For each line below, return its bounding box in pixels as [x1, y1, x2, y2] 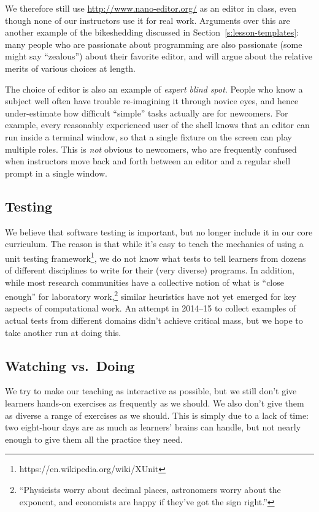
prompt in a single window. [5, 166, 107, 179]
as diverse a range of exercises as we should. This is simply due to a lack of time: [5, 408, 309, 421]
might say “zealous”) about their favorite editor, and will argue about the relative [5, 50, 312, 63]
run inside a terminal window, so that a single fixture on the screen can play [5, 130, 292, 143]
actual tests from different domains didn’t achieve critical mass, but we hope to [5, 313, 303, 326]
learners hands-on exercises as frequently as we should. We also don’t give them [5, 396, 304, 409]
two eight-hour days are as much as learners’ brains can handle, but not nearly [5, 421, 301, 434]
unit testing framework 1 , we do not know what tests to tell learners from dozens [5, 250, 306, 264]
